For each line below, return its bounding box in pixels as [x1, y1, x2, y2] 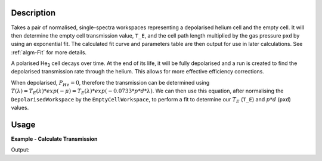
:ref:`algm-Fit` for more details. [11, 48, 86, 56]
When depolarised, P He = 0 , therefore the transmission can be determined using [11, 79, 210, 88]
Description [11, 8, 56, 18]
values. [11, 104, 29, 112]
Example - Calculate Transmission [11, 135, 98, 143]
